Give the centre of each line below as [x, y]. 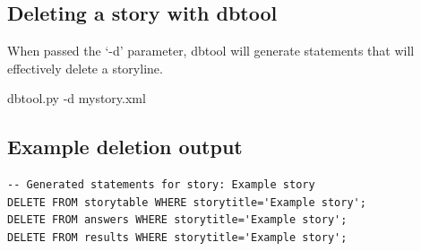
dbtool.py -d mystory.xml [77, 98]
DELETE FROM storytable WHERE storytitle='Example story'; [187, 202]
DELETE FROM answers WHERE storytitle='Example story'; [177, 220]
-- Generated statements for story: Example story [161, 185]
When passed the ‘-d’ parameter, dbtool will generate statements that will [211, 51]
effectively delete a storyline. [85, 68]
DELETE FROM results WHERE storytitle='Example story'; [177, 237]
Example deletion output [125, 147]
